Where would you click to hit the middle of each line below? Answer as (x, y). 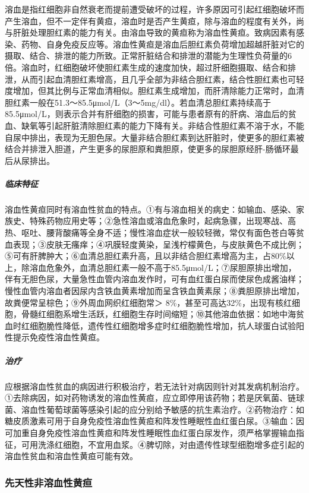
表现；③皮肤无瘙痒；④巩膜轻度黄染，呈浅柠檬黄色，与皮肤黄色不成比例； (158, 244)
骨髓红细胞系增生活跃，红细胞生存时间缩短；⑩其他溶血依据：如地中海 (158, 314)
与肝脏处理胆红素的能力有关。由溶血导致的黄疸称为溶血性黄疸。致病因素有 (150, 32)
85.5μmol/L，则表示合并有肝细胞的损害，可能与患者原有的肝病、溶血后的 (146, 114)
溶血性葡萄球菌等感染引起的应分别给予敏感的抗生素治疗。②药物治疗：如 (163, 409)
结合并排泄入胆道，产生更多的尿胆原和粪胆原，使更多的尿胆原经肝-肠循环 (148, 149)
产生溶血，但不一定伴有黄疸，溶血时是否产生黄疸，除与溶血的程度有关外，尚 (154, 20)
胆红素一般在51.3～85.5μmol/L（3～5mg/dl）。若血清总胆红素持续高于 (138, 102)
